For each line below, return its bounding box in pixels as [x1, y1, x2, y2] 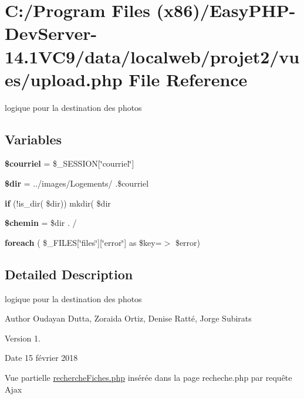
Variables [5, 130, 62, 148]
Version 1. [5, 332, 40, 344]
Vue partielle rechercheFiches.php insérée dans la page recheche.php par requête [5, 371, 292, 384]
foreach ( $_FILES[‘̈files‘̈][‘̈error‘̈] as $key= [5, 236, 162, 248]
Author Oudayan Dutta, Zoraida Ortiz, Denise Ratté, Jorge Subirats [5, 312, 252, 324]
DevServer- [5, 21, 97, 45]
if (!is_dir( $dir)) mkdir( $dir [5, 197, 111, 209]
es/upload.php [5, 67, 123, 91]
